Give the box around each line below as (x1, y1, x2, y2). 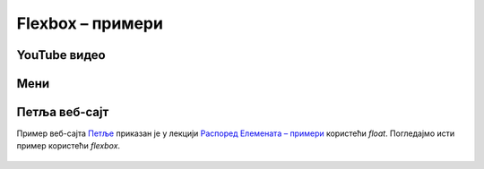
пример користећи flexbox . (16, 140, 121, 151)
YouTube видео (16, 47, 107, 63)
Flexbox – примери (16, 13, 163, 33)
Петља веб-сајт (16, 105, 109, 120)
